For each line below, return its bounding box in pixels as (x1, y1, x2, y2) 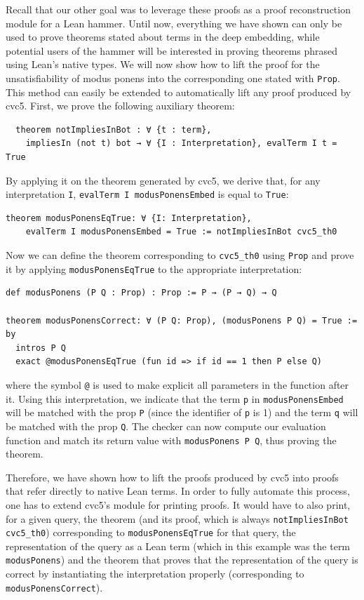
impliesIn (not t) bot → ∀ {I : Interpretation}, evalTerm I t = (25, 138, 337, 149)
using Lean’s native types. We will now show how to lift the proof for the (6, 57, 320, 72)
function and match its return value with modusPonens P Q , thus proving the (6, 432, 337, 447)
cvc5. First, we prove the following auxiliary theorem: (6, 98, 235, 113)
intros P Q (15, 342, 66, 353)
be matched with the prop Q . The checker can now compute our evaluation (6, 418, 326, 433)
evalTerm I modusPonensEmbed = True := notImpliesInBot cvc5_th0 (25, 227, 337, 237)
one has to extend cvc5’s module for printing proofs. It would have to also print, (6, 497, 351, 512)
